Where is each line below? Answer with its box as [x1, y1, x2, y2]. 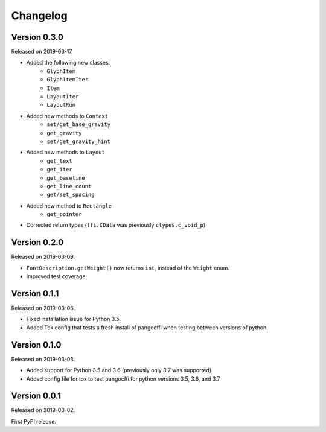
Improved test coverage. [26, 273, 88, 280]
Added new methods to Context [26, 112, 109, 119]
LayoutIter [46, 94, 79, 100]
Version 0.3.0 [11, 32, 63, 42]
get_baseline [46, 174, 86, 181]
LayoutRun [46, 101, 75, 109]
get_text [46, 157, 72, 164]
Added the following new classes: [26, 59, 110, 66]
